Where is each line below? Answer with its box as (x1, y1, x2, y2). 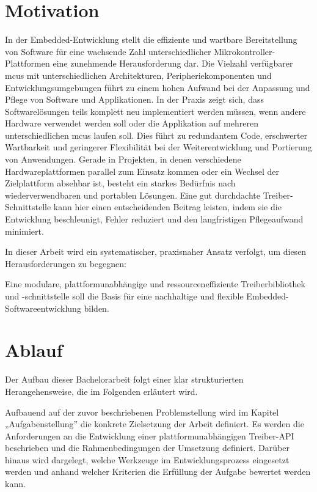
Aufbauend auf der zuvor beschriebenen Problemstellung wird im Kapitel (5, 405, 279, 418)
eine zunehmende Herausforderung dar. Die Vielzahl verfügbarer (53, 57, 293, 70)
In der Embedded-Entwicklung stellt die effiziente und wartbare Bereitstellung (5, 33, 297, 46)
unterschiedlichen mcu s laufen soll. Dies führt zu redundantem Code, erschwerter (5, 128, 308, 141)
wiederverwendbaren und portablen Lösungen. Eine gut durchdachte (5, 188, 260, 201)
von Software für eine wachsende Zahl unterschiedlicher (5, 45, 211, 57)
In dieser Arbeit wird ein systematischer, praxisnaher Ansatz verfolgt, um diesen (5, 245, 307, 258)
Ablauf (5, 337, 63, 362)
